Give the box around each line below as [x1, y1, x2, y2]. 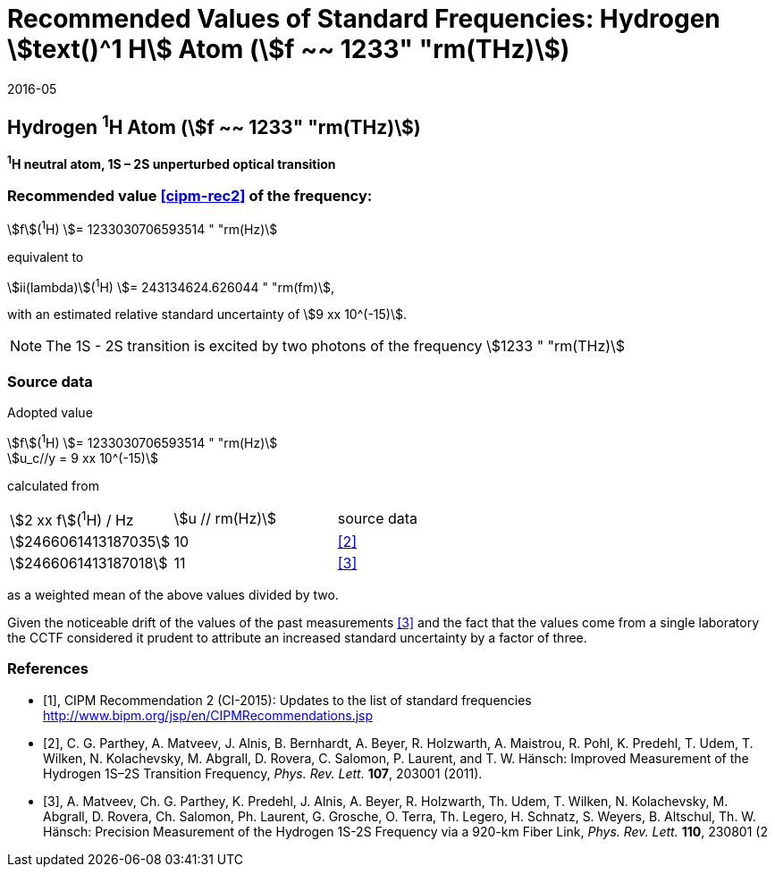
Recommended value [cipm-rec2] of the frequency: [7, 186, 373, 205]
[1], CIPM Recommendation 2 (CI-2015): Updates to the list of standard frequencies [43, 692, 532, 708]
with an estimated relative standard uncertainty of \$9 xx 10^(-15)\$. [7, 307, 407, 323]
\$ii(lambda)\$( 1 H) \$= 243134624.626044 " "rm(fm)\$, [7, 276, 334, 295]
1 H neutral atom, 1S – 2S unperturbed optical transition [7, 154, 336, 172]
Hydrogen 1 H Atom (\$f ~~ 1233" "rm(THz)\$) [7, 112, 421, 139]
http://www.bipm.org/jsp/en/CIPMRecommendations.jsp [43, 707, 374, 723]
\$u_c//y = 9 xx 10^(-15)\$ [7, 450, 158, 466]
